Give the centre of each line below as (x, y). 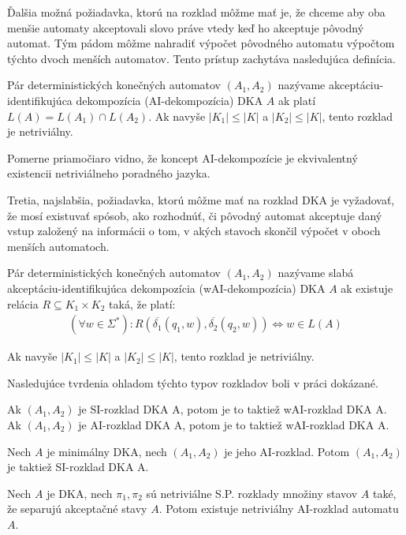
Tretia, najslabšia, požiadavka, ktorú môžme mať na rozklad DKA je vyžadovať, (201, 199)
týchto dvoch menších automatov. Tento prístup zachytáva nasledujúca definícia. (201, 58)
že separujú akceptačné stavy (77, 509)
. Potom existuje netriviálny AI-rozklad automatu (279, 509)
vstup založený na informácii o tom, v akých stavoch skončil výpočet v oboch (194, 231)
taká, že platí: (142, 303)
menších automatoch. (58, 246)
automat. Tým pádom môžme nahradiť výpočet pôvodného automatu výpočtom (201, 43)
